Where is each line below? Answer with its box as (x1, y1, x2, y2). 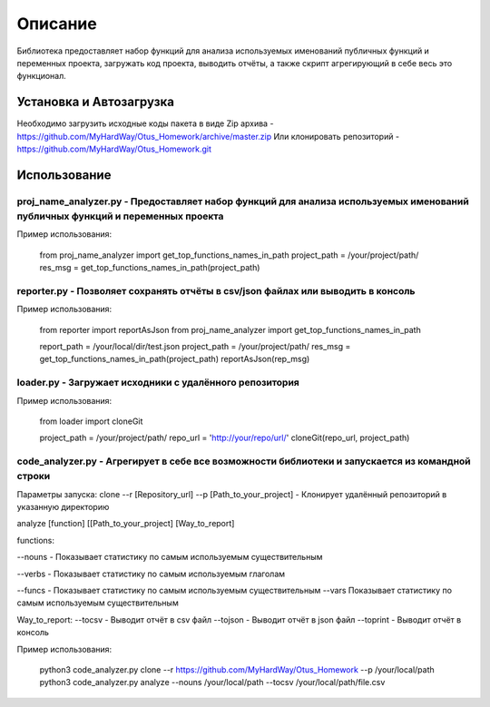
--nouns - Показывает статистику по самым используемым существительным (16, 552, 323, 563)
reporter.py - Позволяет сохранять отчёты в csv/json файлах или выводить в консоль (16, 284, 416, 297)
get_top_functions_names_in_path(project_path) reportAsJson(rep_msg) (39, 354, 310, 365)
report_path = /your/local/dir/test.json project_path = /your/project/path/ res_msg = (39, 341, 351, 352)
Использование (16, 167, 112, 182)
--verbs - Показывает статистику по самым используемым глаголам (16, 568, 286, 579)
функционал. (16, 71, 67, 82)
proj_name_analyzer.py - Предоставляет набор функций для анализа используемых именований (16, 195, 469, 208)
